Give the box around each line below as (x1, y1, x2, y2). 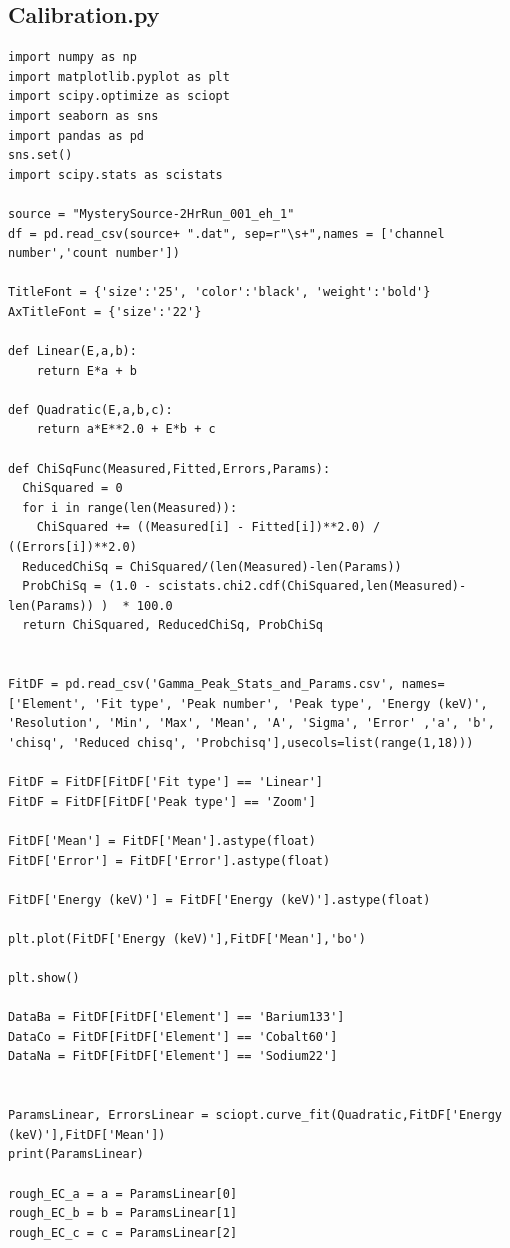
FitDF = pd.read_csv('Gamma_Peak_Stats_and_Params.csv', (8, 677, 395, 692)
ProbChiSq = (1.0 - (22, 579, 152, 594)
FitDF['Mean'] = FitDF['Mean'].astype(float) (8, 833, 316, 848)
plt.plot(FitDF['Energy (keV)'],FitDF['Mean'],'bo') (8, 931, 366, 946)
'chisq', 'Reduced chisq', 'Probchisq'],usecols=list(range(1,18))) (8, 735, 474, 750)
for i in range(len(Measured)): (22, 500, 238, 515)
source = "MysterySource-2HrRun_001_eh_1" (8, 206, 295, 221)
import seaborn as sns (8, 108, 159, 123)
